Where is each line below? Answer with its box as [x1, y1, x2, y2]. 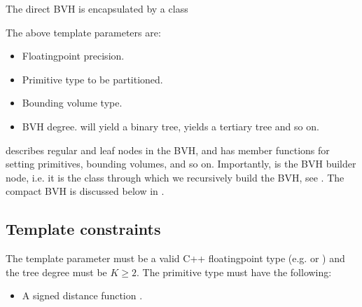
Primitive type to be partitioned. [22, 71, 163, 86]
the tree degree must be [6, 264, 107, 279]
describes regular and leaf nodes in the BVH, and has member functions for [6, 142, 330, 157]
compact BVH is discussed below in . [6, 184, 165, 198]
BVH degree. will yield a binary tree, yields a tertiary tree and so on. [22, 118, 319, 133]
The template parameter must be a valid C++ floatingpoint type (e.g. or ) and [6, 251, 345, 266]
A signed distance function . [22, 288, 143, 303]
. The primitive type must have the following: [137, 264, 332, 279]
